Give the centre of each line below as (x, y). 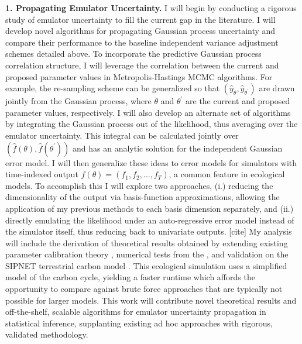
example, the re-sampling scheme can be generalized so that (113, 88)
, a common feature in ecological (227, 174)
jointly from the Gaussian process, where (78, 101)
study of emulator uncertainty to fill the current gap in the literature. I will (140, 19)
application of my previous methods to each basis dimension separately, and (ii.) (150, 208)
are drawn (277, 88)
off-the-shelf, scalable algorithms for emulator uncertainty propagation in (136, 312)
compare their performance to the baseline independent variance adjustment (142, 42)
